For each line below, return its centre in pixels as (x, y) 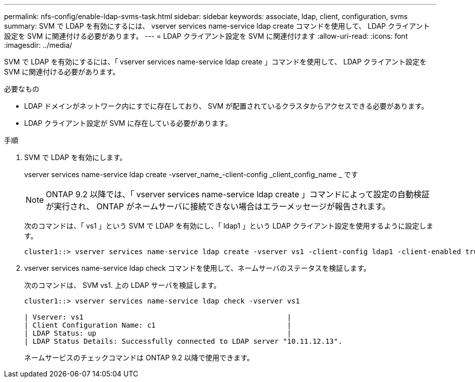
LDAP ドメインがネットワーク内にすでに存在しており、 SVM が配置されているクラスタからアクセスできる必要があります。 (226, 106)
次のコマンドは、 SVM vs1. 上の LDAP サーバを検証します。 (123, 285)
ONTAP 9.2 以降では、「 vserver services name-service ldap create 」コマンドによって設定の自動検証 (238, 194)
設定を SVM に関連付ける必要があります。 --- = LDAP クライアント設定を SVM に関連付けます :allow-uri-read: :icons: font (206, 36)
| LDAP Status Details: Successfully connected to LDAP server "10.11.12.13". (183, 341)
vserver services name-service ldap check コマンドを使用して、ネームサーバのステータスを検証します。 (197, 268)
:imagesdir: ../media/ (38, 45)
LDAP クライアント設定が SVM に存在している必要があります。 (128, 123)
